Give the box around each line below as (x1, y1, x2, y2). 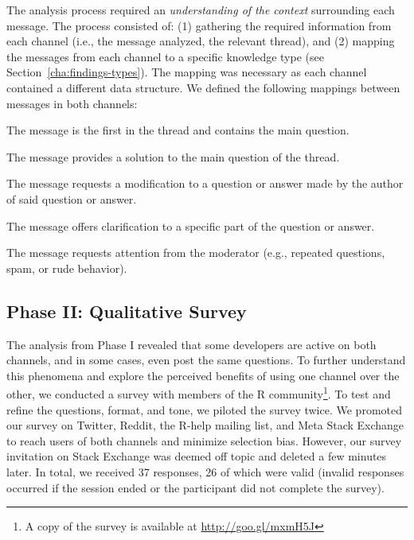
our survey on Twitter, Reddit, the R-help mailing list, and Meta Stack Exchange (6, 417, 404, 433)
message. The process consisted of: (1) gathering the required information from (6, 17, 392, 33)
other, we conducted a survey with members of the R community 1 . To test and (6, 383, 391, 402)
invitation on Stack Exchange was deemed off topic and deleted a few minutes (6, 448, 387, 464)
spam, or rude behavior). (6, 259, 127, 276)
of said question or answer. (6, 190, 137, 207)
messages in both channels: (6, 95, 138, 111)
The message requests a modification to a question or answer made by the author (6, 175, 404, 192)
